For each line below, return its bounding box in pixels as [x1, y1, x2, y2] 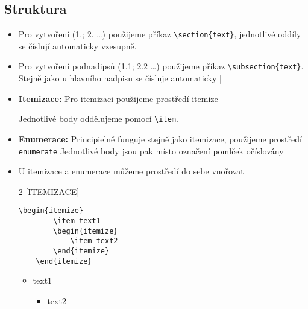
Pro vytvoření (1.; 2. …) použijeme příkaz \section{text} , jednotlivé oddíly [18, 28, 301, 40]
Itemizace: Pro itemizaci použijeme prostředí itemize [18, 92, 218, 104]
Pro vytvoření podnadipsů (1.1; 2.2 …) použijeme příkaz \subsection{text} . [18, 60, 304, 72]
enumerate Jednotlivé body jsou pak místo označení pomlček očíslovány [18, 144, 284, 157]
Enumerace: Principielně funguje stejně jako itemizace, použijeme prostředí [18, 132, 302, 145]
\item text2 [70, 237, 118, 246]
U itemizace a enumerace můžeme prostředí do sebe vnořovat [18, 165, 244, 177]
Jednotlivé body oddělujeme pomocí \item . [18, 112, 178, 125]
